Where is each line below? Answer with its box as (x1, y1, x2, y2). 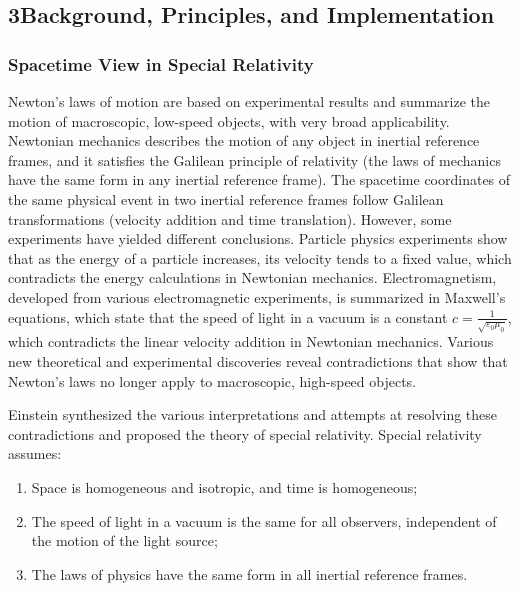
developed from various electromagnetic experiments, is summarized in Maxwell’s (8, 286, 506, 307)
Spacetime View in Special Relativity (8, 51, 314, 76)
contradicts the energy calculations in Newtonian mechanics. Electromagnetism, (8, 267, 497, 288)
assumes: (8, 443, 62, 464)
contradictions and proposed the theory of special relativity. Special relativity (8, 423, 482, 444)
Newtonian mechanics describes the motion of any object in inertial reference (8, 130, 480, 151)
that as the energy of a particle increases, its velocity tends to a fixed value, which (8, 247, 512, 268)
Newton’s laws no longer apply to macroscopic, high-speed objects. (8, 370, 417, 391)
